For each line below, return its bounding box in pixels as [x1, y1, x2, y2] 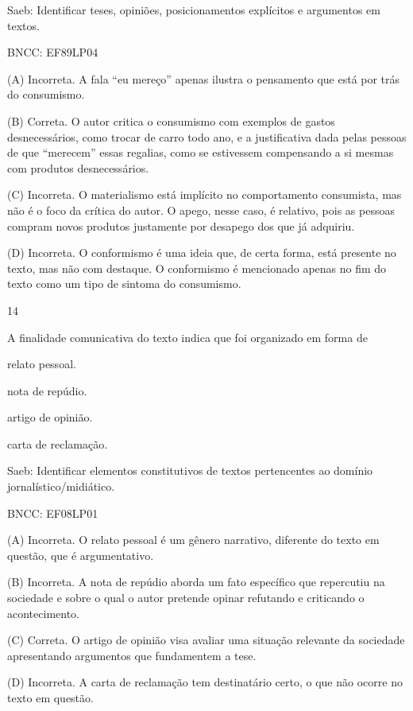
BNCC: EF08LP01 [7, 504, 98, 521]
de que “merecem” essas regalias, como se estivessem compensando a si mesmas [7, 144, 394, 161]
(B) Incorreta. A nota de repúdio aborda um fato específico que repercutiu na [7, 573, 385, 590]
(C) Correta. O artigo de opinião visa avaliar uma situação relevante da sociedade [7, 631, 405, 648]
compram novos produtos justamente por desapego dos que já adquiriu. [7, 217, 355, 234]
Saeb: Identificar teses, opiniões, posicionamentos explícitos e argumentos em [7, 2, 380, 17]
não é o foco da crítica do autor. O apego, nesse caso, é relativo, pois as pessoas [7, 201, 395, 218]
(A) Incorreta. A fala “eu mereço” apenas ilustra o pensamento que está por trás [7, 70, 400, 87]
